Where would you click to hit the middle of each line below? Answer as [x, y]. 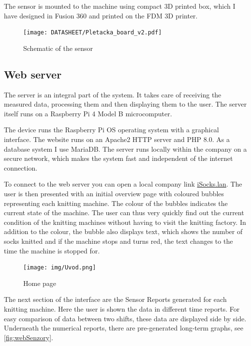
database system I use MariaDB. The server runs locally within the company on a [125, 149]
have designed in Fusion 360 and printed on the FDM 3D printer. [101, 15]
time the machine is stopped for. [52, 250]
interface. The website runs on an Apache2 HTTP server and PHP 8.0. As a [117, 139]
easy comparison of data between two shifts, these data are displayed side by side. [125, 318]
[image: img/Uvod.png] [60, 268]
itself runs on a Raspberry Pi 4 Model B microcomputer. [88, 113]
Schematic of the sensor [58, 48]
